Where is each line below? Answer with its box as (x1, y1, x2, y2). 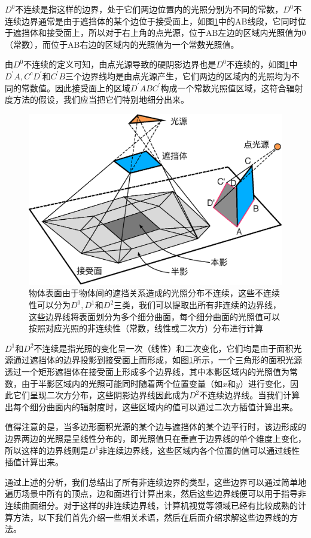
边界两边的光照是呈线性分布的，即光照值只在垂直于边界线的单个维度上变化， (5, 432, 306, 444)
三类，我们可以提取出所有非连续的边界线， (114, 299, 282, 311)
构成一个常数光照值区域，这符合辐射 (160, 81, 303, 94)
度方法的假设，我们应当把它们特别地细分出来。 (5, 93, 189, 106)
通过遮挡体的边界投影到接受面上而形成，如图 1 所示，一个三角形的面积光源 (13, 353, 302, 366)
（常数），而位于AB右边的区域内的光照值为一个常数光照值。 (5, 38, 239, 50)
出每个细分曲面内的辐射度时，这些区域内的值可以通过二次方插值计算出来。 (5, 400, 298, 413)
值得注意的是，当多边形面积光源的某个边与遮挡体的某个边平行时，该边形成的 (5, 420, 306, 433)
